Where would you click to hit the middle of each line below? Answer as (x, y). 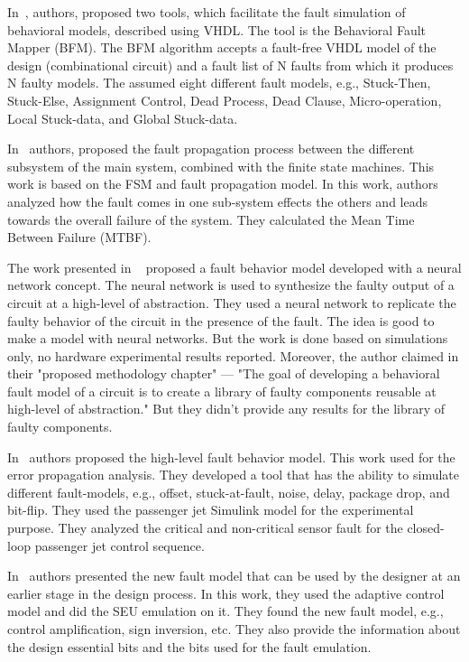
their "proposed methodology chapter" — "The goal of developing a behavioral (224, 373)
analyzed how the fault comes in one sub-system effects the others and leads (218, 201)
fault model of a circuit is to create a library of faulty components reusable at (222, 391)
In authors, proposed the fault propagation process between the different (211, 149)
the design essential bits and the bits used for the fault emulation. (189, 646)
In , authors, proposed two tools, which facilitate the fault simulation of (207, 12)
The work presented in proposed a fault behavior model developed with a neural (234, 267)
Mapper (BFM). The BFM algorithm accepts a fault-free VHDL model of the (222, 47)
